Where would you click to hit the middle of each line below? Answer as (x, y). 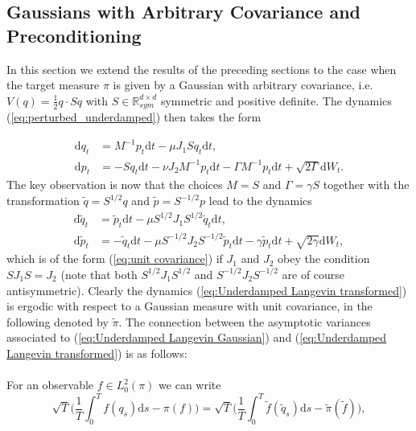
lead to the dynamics (260, 201)
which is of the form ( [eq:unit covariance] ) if (115, 259)
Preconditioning (74, 35)
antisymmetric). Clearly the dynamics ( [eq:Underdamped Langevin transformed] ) (207, 290)
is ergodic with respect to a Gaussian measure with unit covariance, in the (189, 306)
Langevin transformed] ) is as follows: (97, 353)
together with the (366, 185)
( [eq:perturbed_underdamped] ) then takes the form (134, 117)
